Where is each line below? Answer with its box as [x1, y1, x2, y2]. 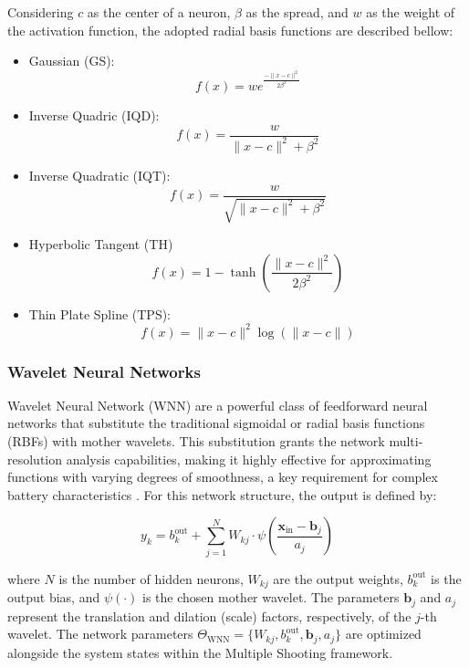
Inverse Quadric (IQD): [28, 105, 160, 124]
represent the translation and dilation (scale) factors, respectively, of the [7, 606, 412, 625]
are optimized [345, 624, 422, 643]
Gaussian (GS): [28, 51, 115, 70]
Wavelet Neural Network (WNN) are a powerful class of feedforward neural [7, 395, 428, 414]
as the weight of [366, 3, 455, 21]
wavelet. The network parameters [7, 624, 193, 643]
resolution [7, 449, 63, 468]
